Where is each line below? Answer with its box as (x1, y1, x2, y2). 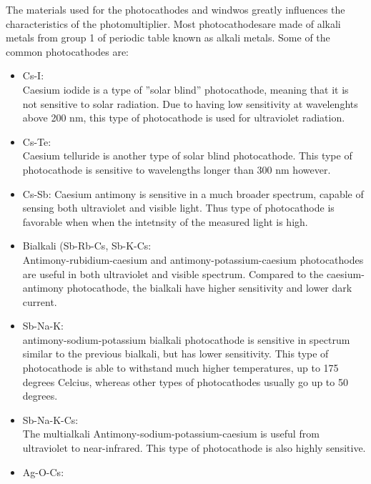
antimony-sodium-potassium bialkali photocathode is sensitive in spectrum (22, 332, 350, 347)
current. (22, 294, 57, 309)
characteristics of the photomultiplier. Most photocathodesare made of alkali (6, 16, 341, 31)
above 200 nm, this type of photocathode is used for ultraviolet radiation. (22, 110, 345, 125)
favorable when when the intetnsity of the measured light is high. (22, 214, 308, 229)
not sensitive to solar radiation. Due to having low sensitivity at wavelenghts (22, 96, 358, 111)
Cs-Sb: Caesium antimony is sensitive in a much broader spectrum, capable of (22, 186, 364, 201)
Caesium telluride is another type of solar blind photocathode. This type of (22, 148, 352, 163)
